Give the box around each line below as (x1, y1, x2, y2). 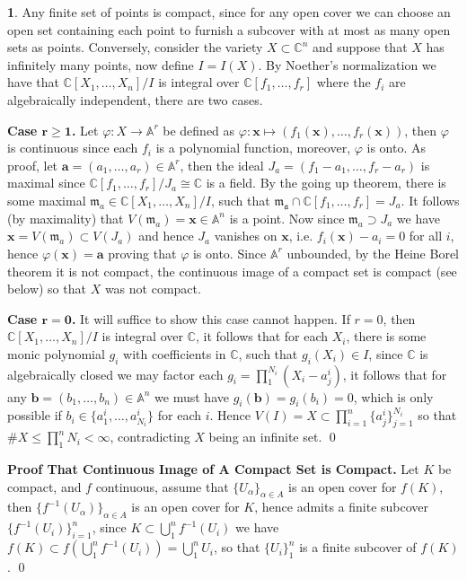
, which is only (353, 387, 434, 406)
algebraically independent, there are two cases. (7, 90, 263, 109)
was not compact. (104, 279, 201, 298)
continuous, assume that (95, 477, 229, 496)
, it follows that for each (195, 327, 329, 346)
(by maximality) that (7, 208, 124, 227)
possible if (7, 406, 62, 425)
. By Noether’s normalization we (258, 55, 436, 74)
